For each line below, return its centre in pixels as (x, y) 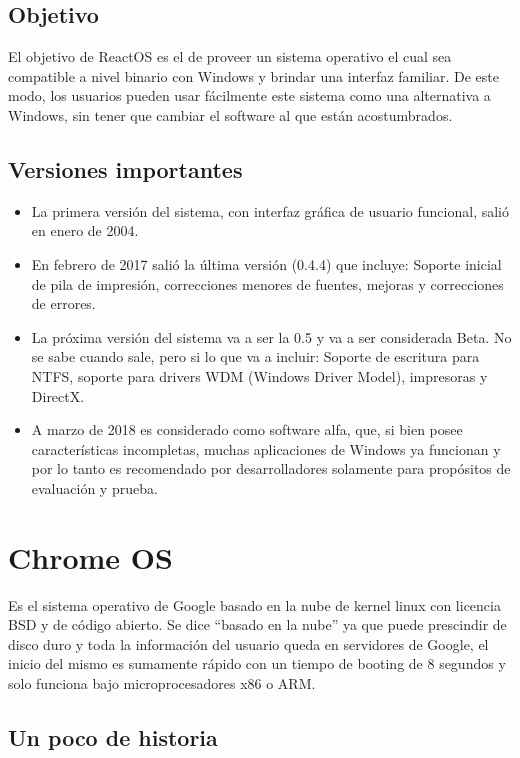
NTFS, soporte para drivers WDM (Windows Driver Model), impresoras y (259, 375)
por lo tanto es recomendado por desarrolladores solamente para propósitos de (271, 468)
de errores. (63, 303)
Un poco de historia (113, 736)
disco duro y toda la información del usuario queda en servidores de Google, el (248, 643)
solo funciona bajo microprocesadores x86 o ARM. (162, 683)
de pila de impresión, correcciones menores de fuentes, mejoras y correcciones (267, 283)
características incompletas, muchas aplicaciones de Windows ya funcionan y (266, 448)
